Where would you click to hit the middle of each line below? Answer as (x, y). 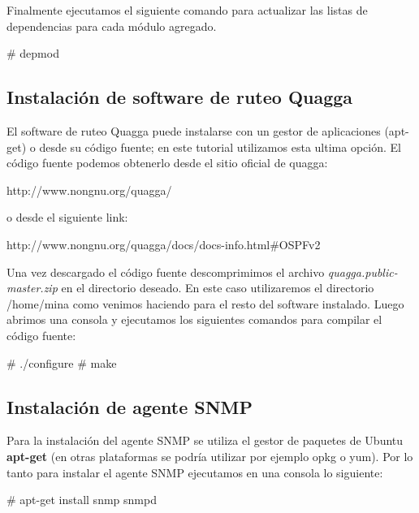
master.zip (32, 288)
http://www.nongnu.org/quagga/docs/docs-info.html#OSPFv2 (164, 244)
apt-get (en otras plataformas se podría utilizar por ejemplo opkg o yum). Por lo (210, 456)
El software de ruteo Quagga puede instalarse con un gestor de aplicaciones (194, 130)
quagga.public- (363, 272)
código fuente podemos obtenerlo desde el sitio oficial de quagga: (167, 163)
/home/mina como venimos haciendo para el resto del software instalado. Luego (205, 303)
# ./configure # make (62, 362)
